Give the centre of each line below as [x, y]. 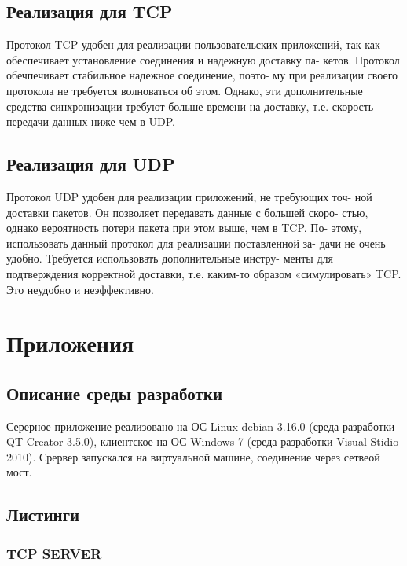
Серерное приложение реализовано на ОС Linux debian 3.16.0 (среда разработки [201, 426]
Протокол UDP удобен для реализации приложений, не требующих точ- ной [189, 196]
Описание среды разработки [115, 393]
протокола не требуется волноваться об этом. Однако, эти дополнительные [185, 90]
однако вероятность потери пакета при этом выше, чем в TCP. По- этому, [184, 228]
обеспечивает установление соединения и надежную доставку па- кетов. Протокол [203, 59]
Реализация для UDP [91, 164]
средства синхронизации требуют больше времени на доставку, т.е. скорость [190, 106]
